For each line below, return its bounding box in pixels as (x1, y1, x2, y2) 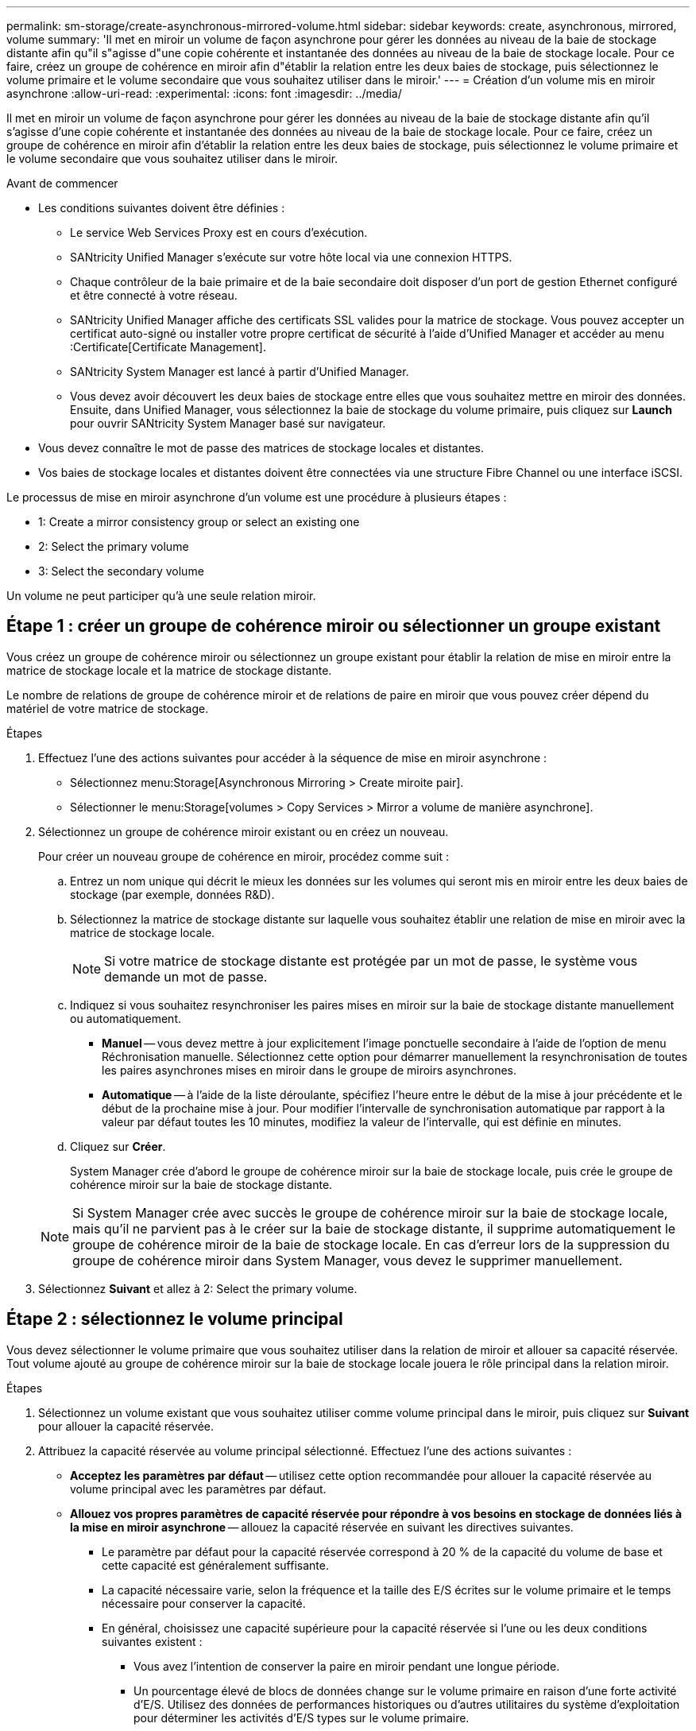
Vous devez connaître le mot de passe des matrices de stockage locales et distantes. (38, 441, 485, 455)
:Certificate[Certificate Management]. (70, 340, 266, 354)
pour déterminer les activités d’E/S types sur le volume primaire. (133, 1710, 470, 1725)
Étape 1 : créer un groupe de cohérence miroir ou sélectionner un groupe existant (6, 616, 661, 637)
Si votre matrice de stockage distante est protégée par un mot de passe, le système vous (104, 952, 638, 969)
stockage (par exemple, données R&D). (70, 887, 275, 901)
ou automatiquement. (70, 1011, 182, 1025)
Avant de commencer (6, 176, 118, 190)
